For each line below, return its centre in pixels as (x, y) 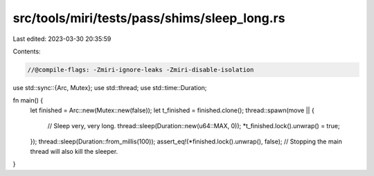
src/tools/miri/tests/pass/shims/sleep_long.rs (149, 18)
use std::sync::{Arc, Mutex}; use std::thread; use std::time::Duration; (110, 87)
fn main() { (28, 100)
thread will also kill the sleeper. (74, 151)
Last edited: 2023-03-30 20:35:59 (62, 39)
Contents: (27, 51)
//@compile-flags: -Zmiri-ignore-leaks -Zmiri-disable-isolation (141, 70)
